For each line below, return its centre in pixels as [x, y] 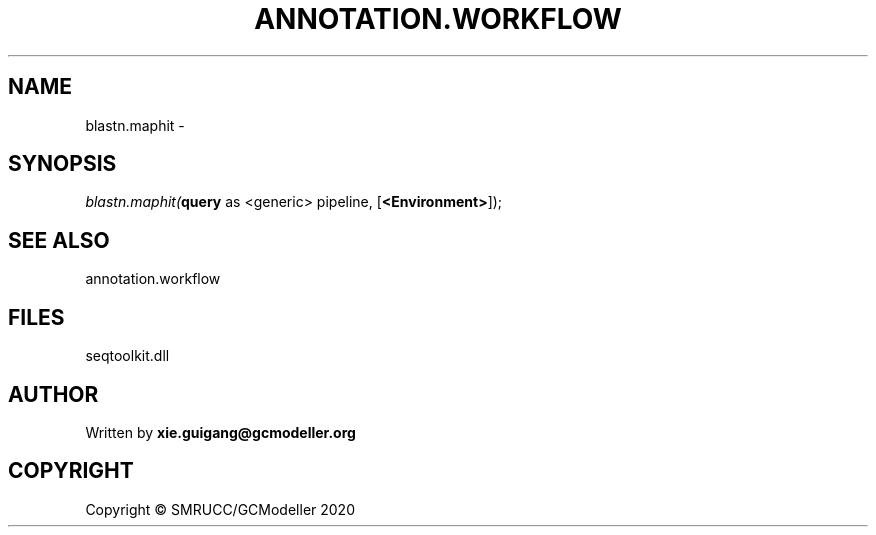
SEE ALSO [59, 240]
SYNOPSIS [62, 164]
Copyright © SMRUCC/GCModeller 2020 [220, 509]
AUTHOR [53, 394]
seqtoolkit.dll [127, 356]
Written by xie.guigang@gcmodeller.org [220, 432]
